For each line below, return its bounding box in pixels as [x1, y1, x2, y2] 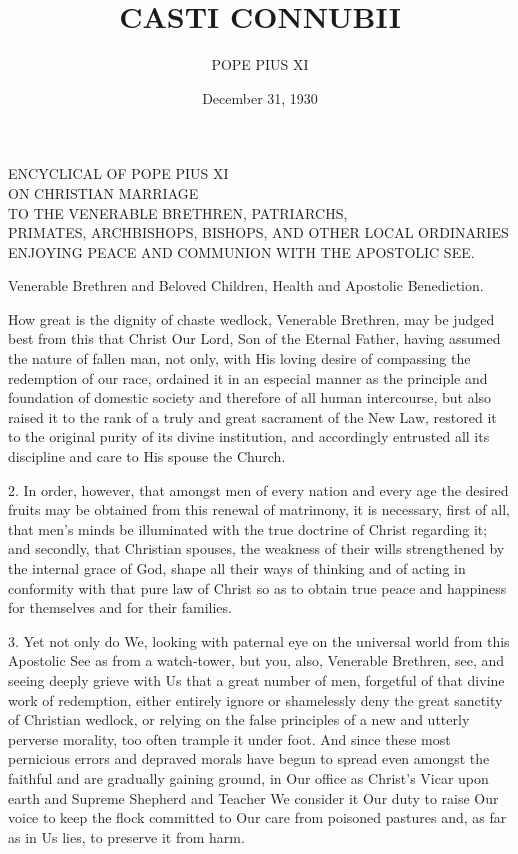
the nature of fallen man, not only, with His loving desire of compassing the [8, 348, 471, 369]
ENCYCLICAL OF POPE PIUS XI [8, 163, 229, 184]
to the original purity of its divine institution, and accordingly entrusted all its [8, 426, 490, 447]
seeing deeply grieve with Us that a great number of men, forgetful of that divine [8, 669, 505, 690]
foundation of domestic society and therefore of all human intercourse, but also [8, 387, 492, 408]
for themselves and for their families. [8, 597, 232, 618]
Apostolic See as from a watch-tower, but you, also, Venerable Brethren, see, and [8, 650, 505, 671]
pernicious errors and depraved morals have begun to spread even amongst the [8, 748, 490, 769]
